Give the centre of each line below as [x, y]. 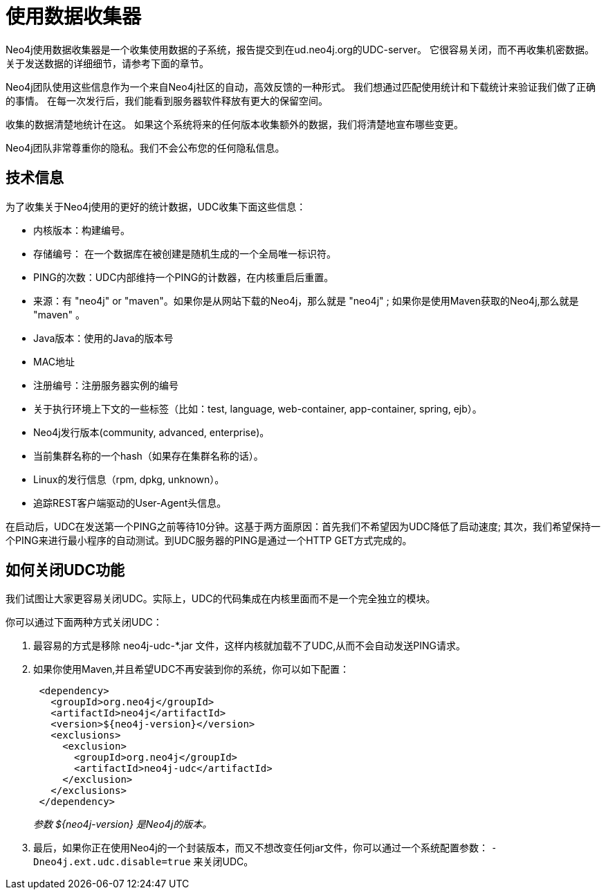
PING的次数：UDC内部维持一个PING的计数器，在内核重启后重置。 [184, 277]
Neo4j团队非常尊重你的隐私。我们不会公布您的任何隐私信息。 [145, 147]
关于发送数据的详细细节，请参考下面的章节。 [107, 63]
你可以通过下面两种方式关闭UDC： [84, 622]
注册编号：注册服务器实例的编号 [106, 385]
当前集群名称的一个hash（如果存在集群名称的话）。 [148, 455]
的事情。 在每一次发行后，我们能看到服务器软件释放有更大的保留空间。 [167, 100]
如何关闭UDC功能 [65, 570]
